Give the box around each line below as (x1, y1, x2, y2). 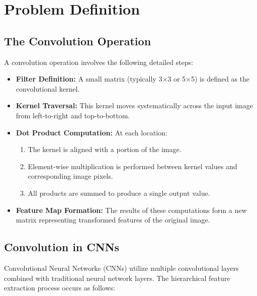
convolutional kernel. (16, 83, 80, 94)
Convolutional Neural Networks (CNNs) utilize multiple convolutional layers (4, 262, 239, 273)
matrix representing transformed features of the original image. (16, 214, 210, 225)
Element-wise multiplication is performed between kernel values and (28, 161, 237, 171)
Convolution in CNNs (4, 239, 120, 255)
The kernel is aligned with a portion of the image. (28, 144, 182, 155)
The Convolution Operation (4, 33, 151, 48)
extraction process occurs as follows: (4, 282, 115, 293)
